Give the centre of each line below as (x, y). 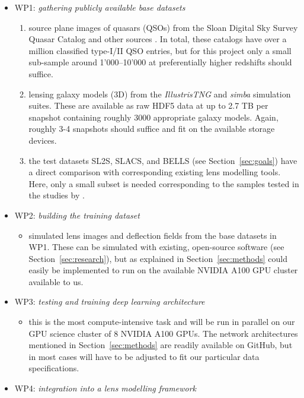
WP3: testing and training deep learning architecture (110, 301)
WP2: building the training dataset (77, 215)
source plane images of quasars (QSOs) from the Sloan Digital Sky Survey (163, 27)
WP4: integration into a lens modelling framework (105, 388)
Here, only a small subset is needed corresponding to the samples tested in (164, 183)
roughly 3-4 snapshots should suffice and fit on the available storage (152, 129)
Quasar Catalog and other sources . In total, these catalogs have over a (158, 39)
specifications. (54, 368)
